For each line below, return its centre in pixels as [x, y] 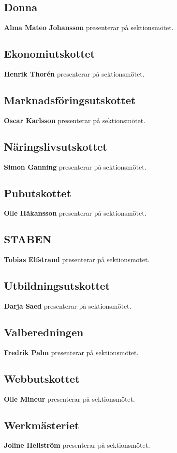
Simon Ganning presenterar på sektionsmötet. [75, 166]
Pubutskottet [38, 193]
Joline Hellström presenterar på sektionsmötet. [77, 445]
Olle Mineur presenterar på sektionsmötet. [69, 398]
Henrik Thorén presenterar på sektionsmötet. [74, 74]
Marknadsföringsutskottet [70, 100]
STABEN [28, 239]
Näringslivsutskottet [56, 146]
